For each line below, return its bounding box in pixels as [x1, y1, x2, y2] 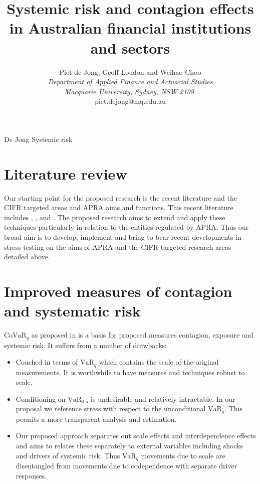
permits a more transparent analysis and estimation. [16, 413, 177, 424]
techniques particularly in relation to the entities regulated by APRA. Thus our [4, 222, 249, 232]
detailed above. [4, 251, 50, 262]
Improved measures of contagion [4, 280, 232, 301]
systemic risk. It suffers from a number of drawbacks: [4, 340, 167, 350]
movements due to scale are [141, 450, 225, 460]
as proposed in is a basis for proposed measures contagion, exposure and [31, 330, 253, 340]
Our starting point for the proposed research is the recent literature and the [4, 192, 237, 203]
